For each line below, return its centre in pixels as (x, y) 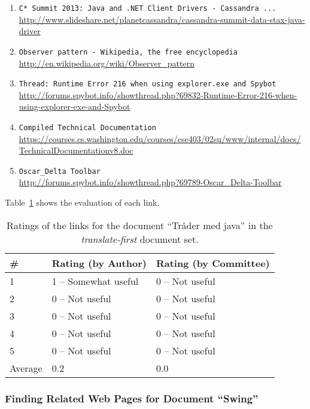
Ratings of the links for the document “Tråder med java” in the (140, 225)
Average (26, 368)
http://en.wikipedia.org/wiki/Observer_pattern (107, 63)
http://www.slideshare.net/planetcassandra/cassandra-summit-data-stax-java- (162, 19)
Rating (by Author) (99, 263)
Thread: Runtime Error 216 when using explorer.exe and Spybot (148, 84)
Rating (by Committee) (213, 263)
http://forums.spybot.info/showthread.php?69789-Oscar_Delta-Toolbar (150, 182)
